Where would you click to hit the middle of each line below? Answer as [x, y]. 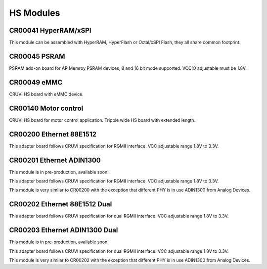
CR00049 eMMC [36, 82]
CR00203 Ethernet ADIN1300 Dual [64, 230]
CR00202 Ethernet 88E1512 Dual [61, 204]
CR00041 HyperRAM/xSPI [50, 30]
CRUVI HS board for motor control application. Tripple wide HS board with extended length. [102, 120]
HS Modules [35, 13]
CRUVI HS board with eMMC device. [46, 94]
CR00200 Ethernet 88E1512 [53, 134]
